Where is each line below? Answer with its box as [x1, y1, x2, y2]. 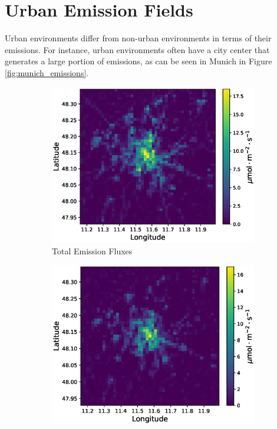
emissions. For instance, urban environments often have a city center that [5, 43, 270, 55]
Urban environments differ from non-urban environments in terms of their [5, 32, 272, 44]
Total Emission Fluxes [52, 244, 133, 257]
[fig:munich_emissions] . [5, 66, 89, 78]
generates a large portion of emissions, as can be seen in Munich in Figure [5, 55, 272, 67]
